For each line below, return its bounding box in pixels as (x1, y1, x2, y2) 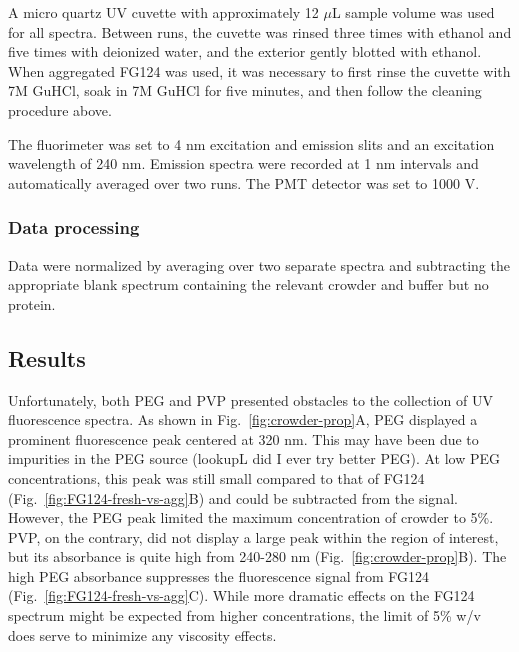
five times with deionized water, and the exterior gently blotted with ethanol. (8, 41, 482, 62)
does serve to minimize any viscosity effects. (8, 624, 277, 645)
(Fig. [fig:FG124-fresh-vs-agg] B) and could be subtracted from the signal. (8, 487, 458, 508)
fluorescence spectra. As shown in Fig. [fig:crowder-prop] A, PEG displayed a (8, 409, 478, 430)
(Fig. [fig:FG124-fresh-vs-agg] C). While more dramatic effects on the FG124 (8, 585, 475, 606)
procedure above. (8, 99, 112, 120)
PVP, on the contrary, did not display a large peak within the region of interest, (8, 526, 499, 547)
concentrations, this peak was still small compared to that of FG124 (8, 467, 425, 488)
